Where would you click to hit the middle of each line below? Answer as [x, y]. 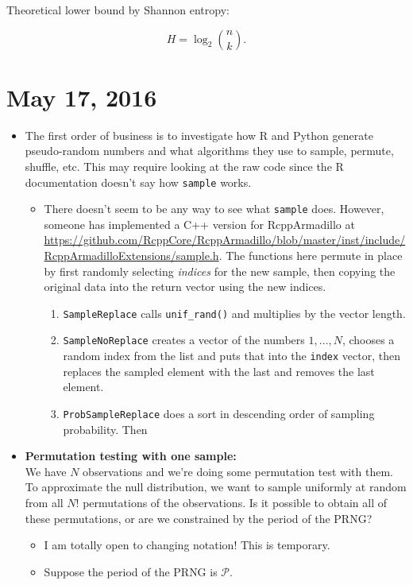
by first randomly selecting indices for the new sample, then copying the [220, 271]
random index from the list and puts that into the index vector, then [232, 356]
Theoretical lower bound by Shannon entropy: [118, 10]
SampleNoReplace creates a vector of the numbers [184, 340]
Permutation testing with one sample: [131, 456]
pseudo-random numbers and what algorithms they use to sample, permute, [209, 151]
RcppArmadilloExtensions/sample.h [131, 255]
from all [44, 502]
